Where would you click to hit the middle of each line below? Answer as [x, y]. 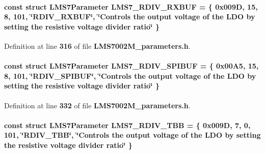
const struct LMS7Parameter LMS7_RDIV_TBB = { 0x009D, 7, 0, [127, 125]
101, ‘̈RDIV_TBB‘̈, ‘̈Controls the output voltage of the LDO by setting [132, 135]
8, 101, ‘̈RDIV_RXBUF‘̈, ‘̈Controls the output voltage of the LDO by [130, 17]
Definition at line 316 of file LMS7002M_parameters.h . [97, 45]
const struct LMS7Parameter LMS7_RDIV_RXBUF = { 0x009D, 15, [131, 6]
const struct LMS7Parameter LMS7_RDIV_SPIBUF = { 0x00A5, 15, [131, 66]
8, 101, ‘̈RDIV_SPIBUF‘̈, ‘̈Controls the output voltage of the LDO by [130, 75]
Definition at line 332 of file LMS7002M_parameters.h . [97, 105]
